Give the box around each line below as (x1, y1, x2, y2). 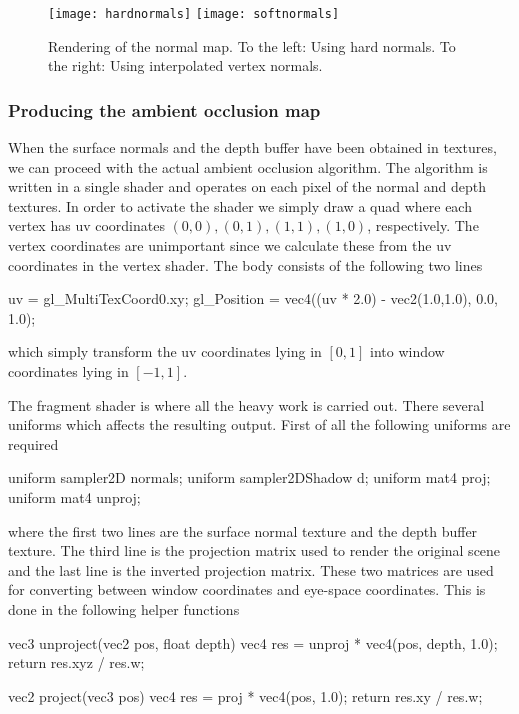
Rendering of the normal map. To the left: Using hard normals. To (48, 35, 456, 56)
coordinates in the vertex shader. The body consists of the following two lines (8, 254, 483, 275)
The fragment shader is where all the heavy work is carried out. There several (8, 394, 485, 415)
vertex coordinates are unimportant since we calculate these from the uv (8, 235, 452, 256)
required (8, 433, 59, 454)
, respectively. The (367, 215, 479, 236)
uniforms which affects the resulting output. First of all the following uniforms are (8, 414, 511, 435)
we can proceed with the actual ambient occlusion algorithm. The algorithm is (8, 156, 488, 177)
